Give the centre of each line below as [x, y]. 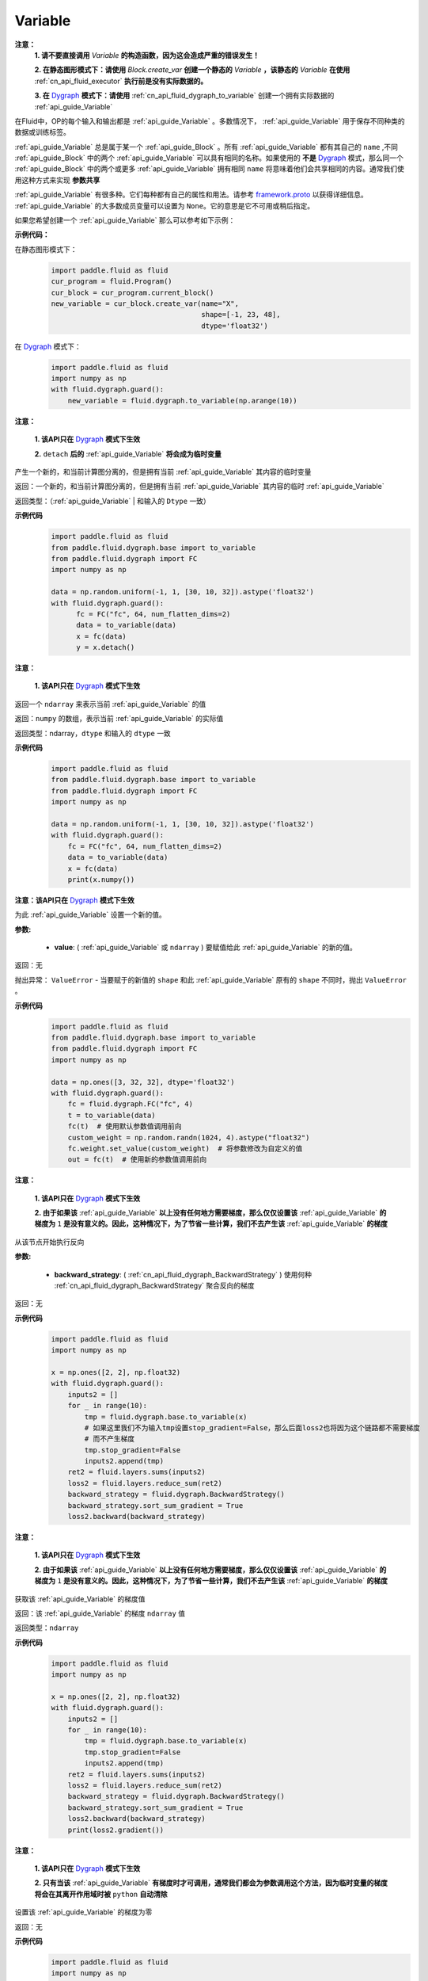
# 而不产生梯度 [109, 1439]
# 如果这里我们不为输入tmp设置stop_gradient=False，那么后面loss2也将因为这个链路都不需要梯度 [252, 1428]
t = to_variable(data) [112, 1115]
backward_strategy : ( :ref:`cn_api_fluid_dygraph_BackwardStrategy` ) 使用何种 [183, 1274]
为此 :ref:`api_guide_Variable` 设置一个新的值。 [90, 914]
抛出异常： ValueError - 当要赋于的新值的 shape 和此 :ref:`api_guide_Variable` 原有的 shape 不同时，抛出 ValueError [211, 979]
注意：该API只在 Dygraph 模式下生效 [74, 900]
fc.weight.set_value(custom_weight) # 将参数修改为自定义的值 [185, 1148]
